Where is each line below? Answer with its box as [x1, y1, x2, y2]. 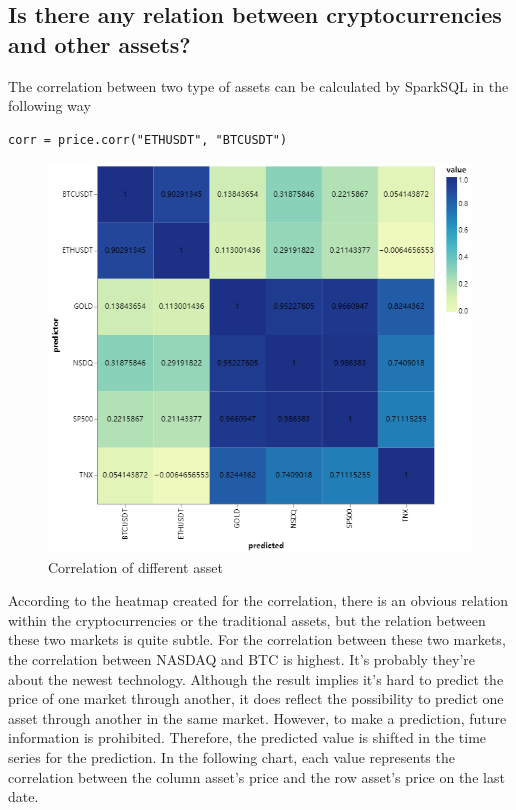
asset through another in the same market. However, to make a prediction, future [8, 707, 507, 728]
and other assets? [8, 28, 191, 59]
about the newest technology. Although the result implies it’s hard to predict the [8, 668, 504, 689]
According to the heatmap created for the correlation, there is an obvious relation [8, 590, 509, 611]
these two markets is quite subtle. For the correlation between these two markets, [8, 629, 506, 650]
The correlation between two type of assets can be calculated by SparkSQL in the [8, 75, 509, 96]
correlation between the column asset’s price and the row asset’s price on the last [8, 766, 505, 787]
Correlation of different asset [48, 556, 223, 577]
